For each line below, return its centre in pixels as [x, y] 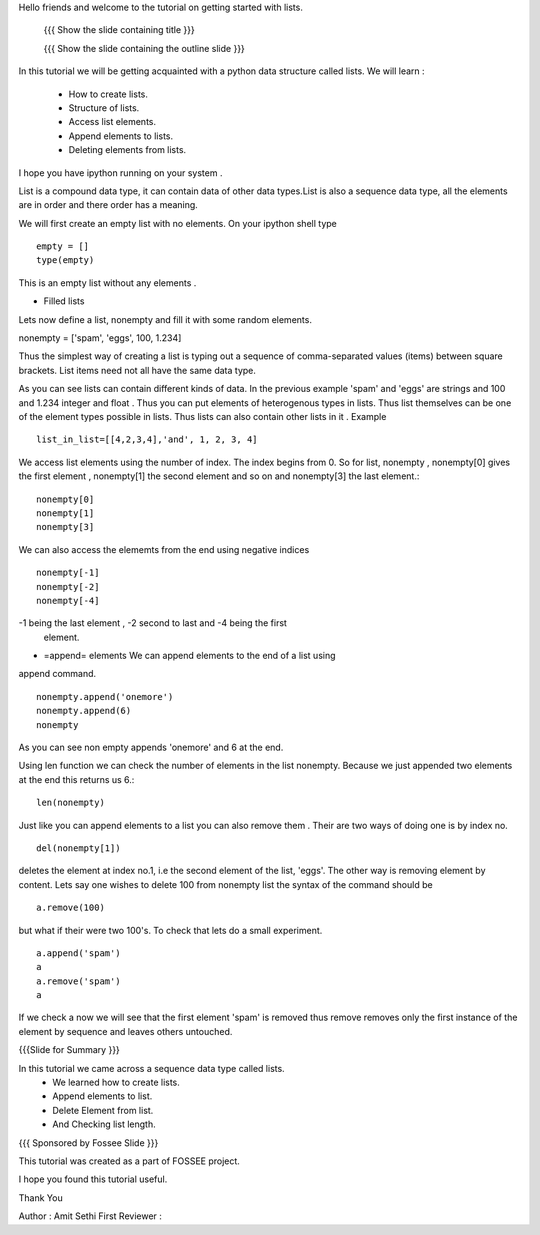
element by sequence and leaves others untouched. [125, 1031]
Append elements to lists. [121, 136]
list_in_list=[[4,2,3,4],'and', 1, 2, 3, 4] [147, 439]
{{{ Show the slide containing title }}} [119, 30]
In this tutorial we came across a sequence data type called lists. [151, 1068]
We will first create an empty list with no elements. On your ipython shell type [177, 223]
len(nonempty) [70, 803]
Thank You [41, 1197]
